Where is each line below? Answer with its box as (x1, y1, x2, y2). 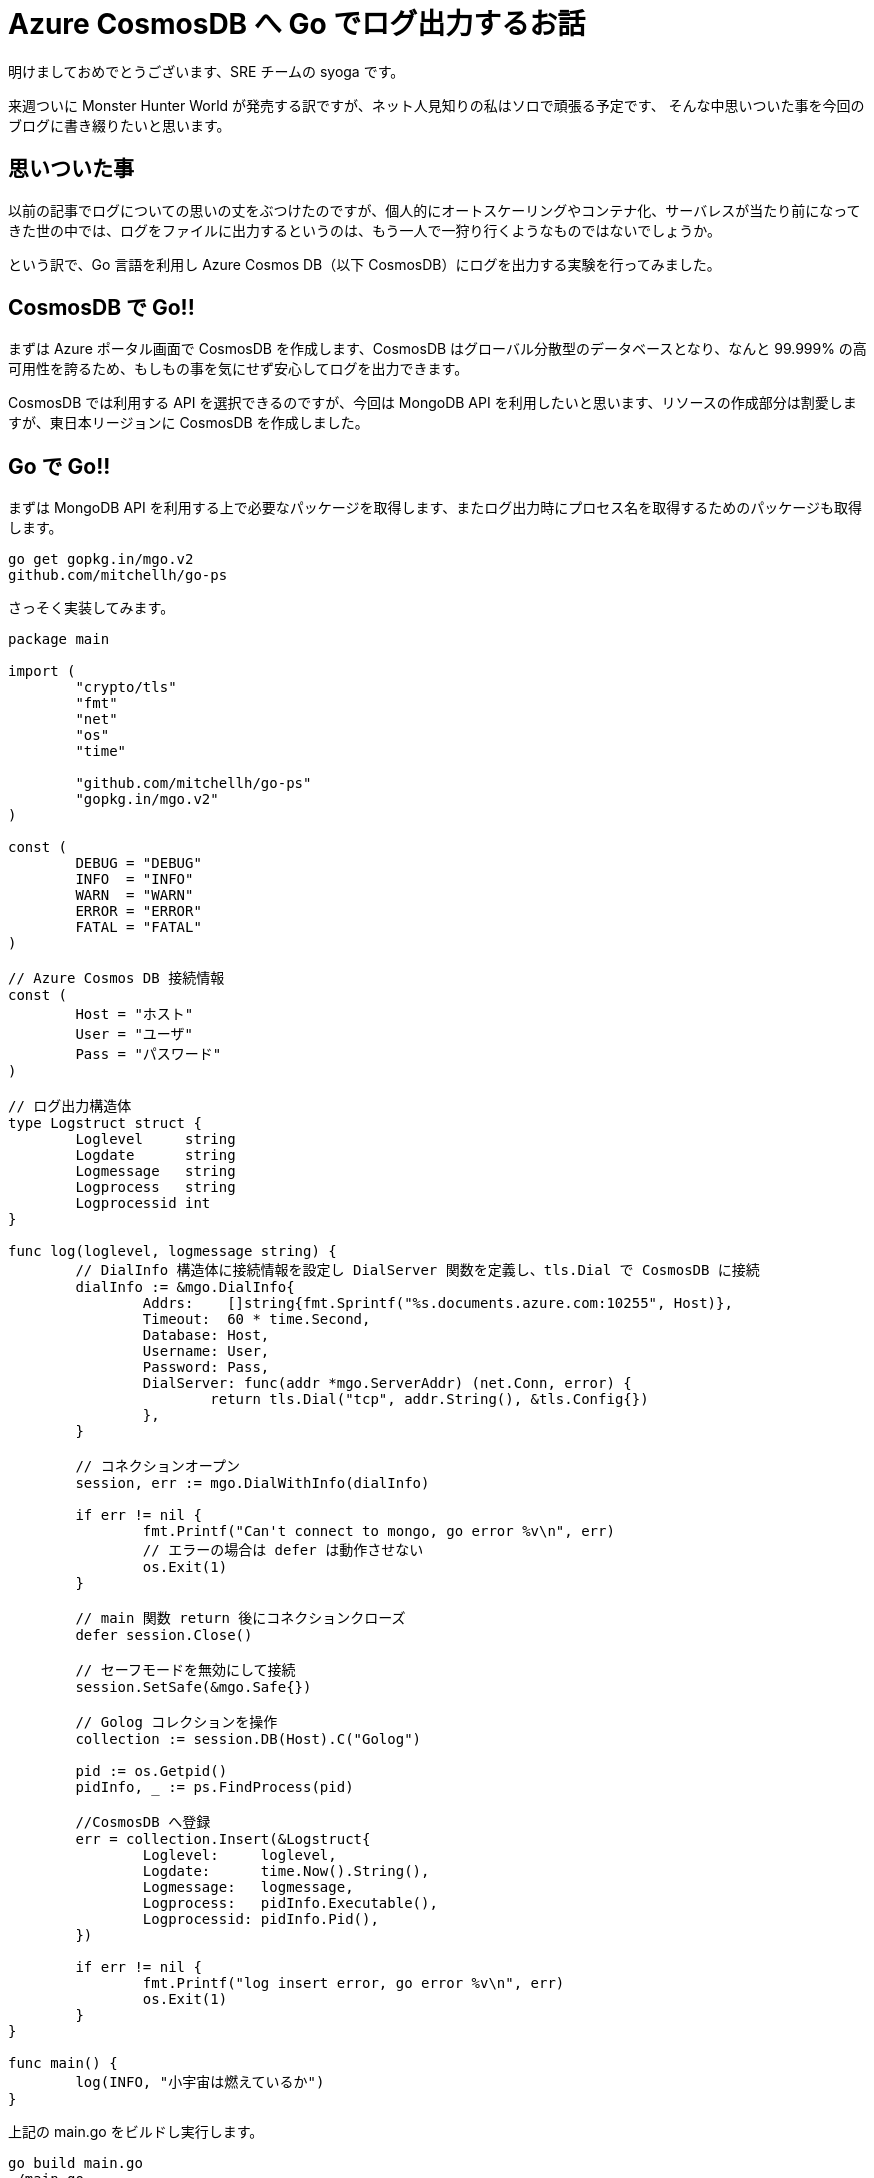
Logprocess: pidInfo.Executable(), (142, 1895, 438, 1912)
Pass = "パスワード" (75, 1046, 222, 1063)
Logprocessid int (75, 1195, 211, 1212)
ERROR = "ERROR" (75, 903, 202, 920)
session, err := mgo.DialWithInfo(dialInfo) (75, 1475, 430, 1492)
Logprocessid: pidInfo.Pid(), (142, 1911, 379, 1928)
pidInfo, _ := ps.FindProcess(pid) (75, 1779, 354, 1796)
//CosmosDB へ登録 (75, 1814, 211, 1831)
